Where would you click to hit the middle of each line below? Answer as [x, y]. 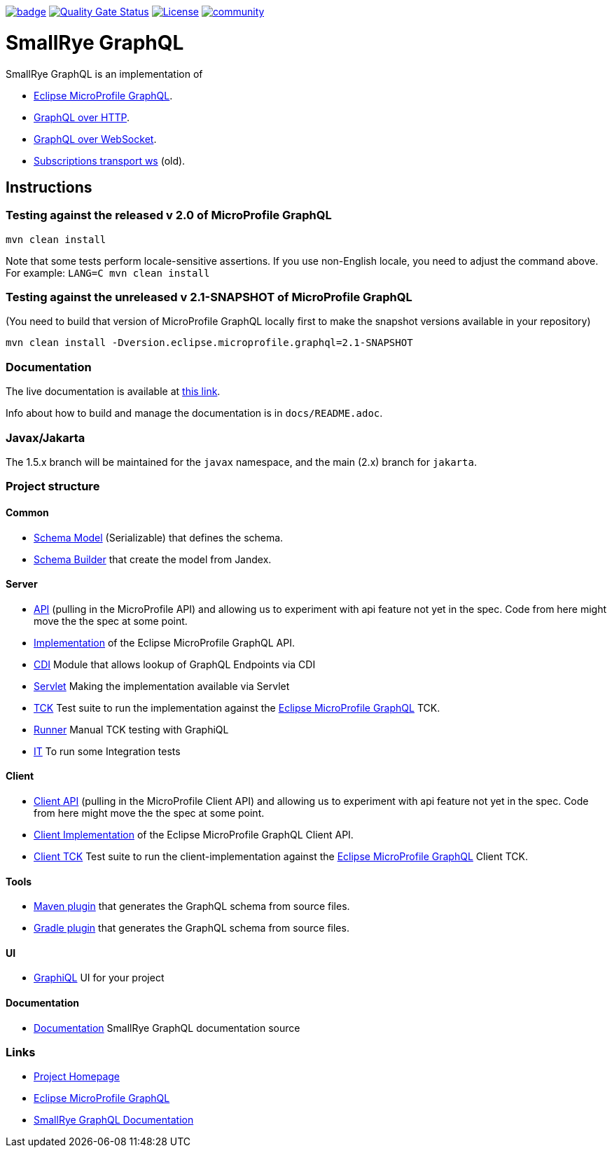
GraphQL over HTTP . [82, 117]
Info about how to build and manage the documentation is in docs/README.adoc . [194, 413]
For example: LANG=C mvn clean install [108, 272]
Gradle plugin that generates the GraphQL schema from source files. [192, 928]
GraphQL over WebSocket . [95, 139]
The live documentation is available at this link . [113, 392]
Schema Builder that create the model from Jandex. [153, 559]
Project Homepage [77, 1077]
